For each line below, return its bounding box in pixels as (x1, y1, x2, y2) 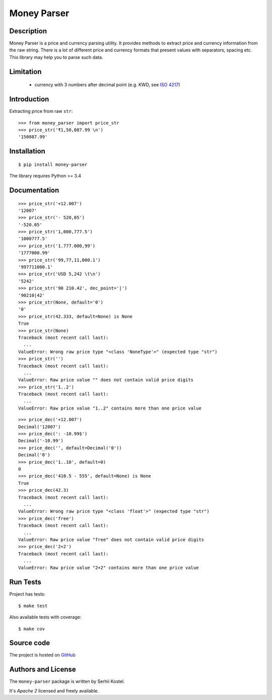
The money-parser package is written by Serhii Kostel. (9, 678, 125, 684)
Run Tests (9, 578, 41, 587)
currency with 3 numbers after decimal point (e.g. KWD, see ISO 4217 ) (34, 82, 180, 88)
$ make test (18, 603, 48, 609)
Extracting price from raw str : (9, 108, 73, 114)
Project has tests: (9, 591, 45, 597)
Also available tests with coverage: (9, 614, 82, 620)
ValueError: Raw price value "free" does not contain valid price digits (18, 537, 205, 542)
